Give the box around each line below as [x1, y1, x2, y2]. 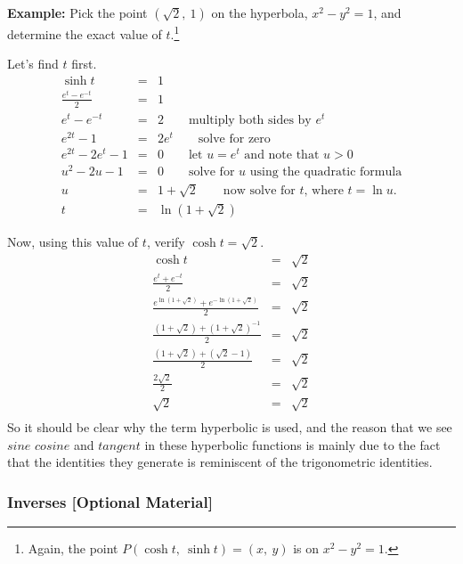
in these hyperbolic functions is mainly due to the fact [144, 435, 441, 454]
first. [71, 54, 97, 73]
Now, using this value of [7, 232, 139, 250]
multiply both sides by [188, 113, 312, 127]
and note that [244, 149, 320, 162]
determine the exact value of [7, 24, 162, 43]
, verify [146, 232, 185, 250]
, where [304, 184, 344, 198]
